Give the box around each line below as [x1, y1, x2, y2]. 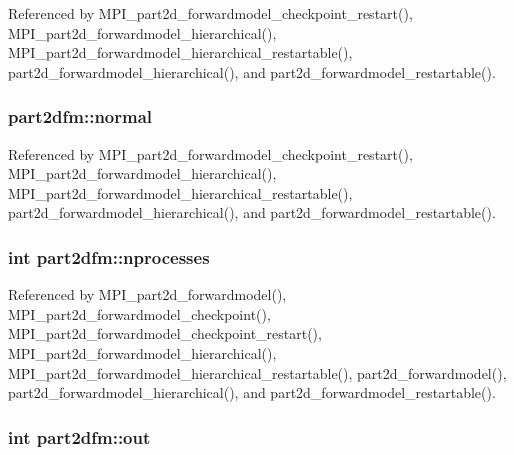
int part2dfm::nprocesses [8, 244, 210, 269]
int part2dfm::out [8, 424, 151, 449]
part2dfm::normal [8, 104, 153, 129]
